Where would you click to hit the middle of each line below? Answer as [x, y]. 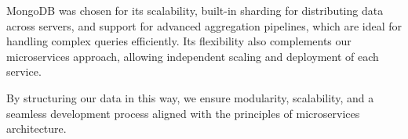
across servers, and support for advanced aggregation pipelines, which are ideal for [204, 25]
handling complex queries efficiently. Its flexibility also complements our [179, 41]
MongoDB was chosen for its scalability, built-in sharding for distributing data [195, 10]
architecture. [36, 128]
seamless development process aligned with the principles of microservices [183, 113]
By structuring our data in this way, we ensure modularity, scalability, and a [190, 97]
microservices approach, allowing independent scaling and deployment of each [193, 56]
